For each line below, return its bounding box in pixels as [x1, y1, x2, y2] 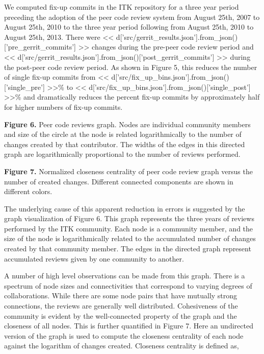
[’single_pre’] [4, 81, 45, 92]
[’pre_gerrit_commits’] [4, 41, 76, 52]
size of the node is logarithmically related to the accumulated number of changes [4, 233, 256, 244]
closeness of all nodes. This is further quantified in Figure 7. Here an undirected [4, 320, 253, 331]
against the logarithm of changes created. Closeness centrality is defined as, [4, 340, 239, 351]
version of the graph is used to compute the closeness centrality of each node [4, 330, 244, 341]
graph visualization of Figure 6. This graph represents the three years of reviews [4, 213, 254, 224]
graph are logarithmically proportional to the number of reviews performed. [4, 149, 241, 159]
